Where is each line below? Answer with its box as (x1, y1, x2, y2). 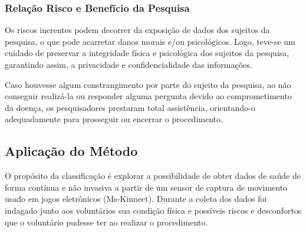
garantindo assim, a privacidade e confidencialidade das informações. (5, 58, 252, 70)
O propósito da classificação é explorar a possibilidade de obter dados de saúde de (5, 169, 301, 182)
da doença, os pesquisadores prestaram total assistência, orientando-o (5, 101, 255, 113)
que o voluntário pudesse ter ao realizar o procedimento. (5, 215, 208, 228)
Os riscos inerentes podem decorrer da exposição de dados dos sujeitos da (5, 24, 270, 36)
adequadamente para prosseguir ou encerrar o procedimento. (5, 113, 223, 125)
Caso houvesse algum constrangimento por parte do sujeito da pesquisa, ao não (5, 78, 291, 90)
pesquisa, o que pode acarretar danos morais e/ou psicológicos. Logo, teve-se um (5, 35, 295, 47)
